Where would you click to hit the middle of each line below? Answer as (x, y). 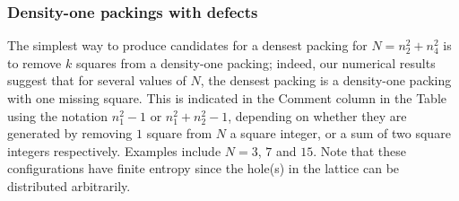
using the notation (58, 115)
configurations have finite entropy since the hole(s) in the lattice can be (204, 168)
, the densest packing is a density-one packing (326, 80)
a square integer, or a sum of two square (340, 133)
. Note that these (360, 150)
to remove (35, 62)
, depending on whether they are (317, 115)
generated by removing (70, 133)
